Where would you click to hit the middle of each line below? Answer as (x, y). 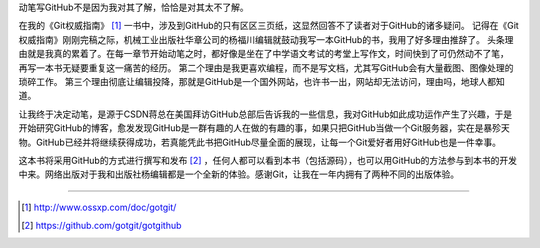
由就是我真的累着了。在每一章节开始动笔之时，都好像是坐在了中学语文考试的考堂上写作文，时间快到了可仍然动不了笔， (263, 54)
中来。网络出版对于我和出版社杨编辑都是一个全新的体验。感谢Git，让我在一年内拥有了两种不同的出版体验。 (239, 174)
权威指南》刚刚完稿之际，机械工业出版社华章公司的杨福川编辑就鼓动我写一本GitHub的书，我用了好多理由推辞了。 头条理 (266, 39)
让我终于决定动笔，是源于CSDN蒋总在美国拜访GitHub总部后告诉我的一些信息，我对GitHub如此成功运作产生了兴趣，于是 (265, 114)
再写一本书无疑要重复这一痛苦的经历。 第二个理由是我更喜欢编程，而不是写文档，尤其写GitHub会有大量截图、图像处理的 (266, 67)
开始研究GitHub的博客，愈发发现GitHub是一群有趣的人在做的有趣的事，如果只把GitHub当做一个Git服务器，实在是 (251, 128)
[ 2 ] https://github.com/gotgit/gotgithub (101, 226)
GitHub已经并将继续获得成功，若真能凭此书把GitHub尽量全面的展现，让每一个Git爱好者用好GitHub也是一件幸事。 (268, 142)
